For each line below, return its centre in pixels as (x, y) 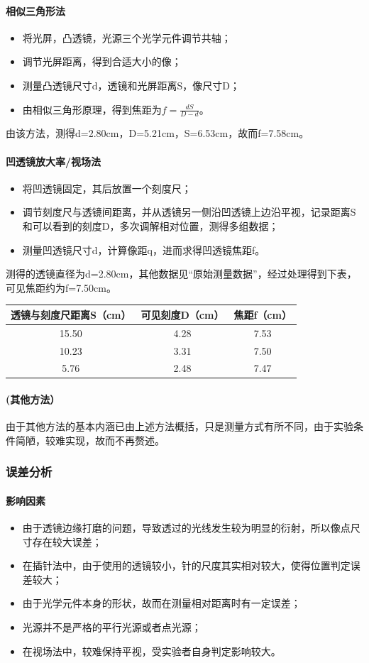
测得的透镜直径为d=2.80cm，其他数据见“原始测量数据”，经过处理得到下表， (181, 274)
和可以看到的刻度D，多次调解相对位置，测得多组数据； (150, 225)
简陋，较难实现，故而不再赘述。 (90, 440)
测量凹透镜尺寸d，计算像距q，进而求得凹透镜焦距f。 (144, 250)
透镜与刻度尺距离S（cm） (71, 314)
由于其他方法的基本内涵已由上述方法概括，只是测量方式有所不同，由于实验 (180, 426)
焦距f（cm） (263, 314)
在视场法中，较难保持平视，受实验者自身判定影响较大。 (152, 651)
